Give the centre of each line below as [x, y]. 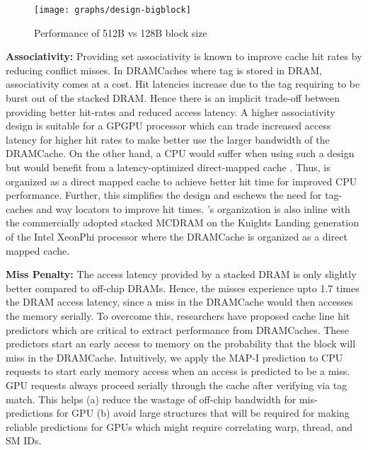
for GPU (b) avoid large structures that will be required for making [203, 413]
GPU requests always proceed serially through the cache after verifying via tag [177, 385]
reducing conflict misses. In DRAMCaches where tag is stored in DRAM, [164, 70]
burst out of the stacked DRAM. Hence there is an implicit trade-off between [173, 98]
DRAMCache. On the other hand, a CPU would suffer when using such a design [180, 153]
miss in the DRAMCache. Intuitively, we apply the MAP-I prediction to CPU [174, 357]
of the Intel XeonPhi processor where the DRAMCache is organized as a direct [177, 236]
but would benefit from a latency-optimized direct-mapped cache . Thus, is [168, 167]
